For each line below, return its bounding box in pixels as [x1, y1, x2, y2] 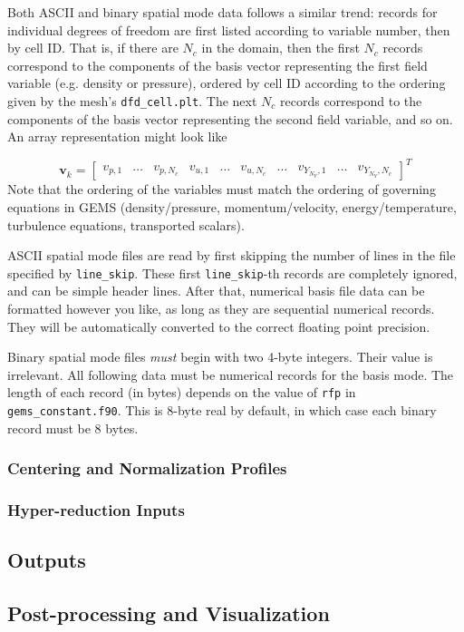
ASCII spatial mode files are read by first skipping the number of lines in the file [7, 246, 456, 265]
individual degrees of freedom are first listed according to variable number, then [7, 20, 450, 39]
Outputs [7, 546, 86, 574]
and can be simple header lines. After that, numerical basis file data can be [7, 281, 425, 300]
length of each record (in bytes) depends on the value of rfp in [7, 383, 356, 402]
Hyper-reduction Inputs [7, 498, 185, 520]
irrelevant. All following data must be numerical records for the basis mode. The [7, 365, 454, 384]
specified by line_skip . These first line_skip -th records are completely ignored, [7, 263, 458, 282]
